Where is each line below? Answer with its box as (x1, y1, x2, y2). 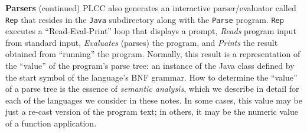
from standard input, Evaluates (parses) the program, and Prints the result (5, 36, 278, 48)
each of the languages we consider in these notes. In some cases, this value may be (5, 94, 302, 106)
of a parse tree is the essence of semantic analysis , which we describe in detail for (5, 82, 299, 95)
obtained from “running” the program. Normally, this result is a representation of (5, 48, 301, 60)
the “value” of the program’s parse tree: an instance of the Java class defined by (5, 59, 295, 72)
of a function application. (5, 117, 97, 129)
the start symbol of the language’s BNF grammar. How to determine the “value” (5, 71, 298, 83)
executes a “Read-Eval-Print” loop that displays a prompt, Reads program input (5, 25, 296, 37)
